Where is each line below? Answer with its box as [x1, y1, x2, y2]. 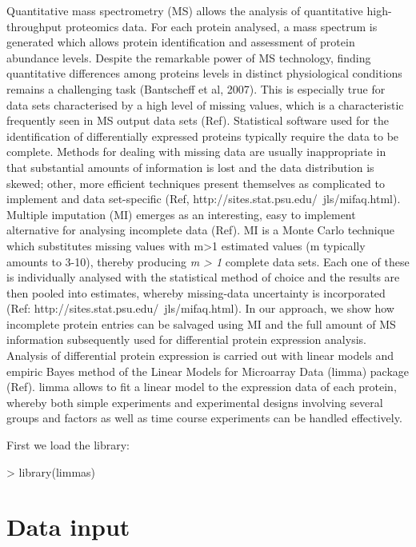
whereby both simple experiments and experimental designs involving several [6, 393, 383, 410]
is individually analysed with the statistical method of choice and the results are [6, 269, 400, 285]
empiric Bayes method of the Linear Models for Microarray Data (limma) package [6, 362, 410, 379]
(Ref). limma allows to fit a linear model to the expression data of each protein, [6, 378, 397, 395]
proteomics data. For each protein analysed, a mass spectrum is [65, 18, 378, 34]
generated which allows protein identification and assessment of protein [6, 34, 355, 50]
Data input [6, 510, 130, 543]
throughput [6, 18, 62, 34]
